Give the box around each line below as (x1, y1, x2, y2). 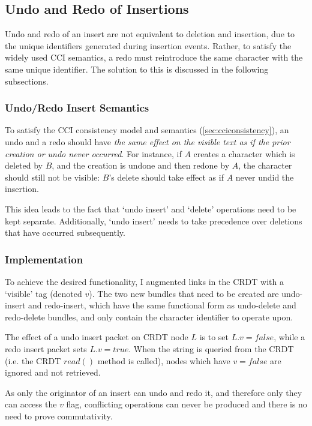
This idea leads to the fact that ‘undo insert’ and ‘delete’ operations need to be (5, 202, 296, 215)
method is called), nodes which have (97, 354, 230, 367)
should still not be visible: (5, 170, 100, 183)
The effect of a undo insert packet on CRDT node (5, 331, 188, 343)
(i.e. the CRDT (5, 354, 61, 367)
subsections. (5, 74, 49, 87)
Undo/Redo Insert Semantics (5, 100, 149, 115)
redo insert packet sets (5, 342, 87, 355)
